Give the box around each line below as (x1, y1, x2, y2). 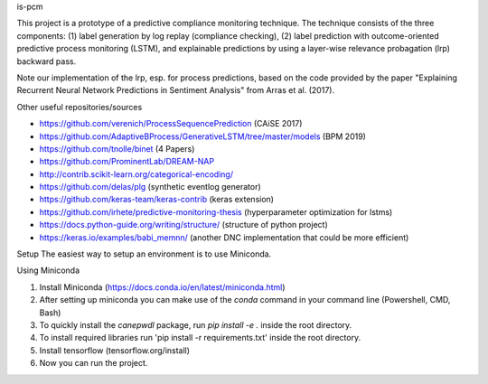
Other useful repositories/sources (16, 101, 143, 112)
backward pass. (16, 55, 77, 67)
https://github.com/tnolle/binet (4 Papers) (39, 143, 195, 154)
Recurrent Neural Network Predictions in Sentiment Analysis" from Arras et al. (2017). (16, 85, 334, 96)
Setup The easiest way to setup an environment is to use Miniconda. (16, 248, 272, 259)
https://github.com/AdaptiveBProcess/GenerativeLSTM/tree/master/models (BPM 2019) (39, 131, 366, 142)
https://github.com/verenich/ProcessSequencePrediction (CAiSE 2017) (39, 118, 303, 129)
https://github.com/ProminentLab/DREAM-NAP (39, 156, 215, 167)
